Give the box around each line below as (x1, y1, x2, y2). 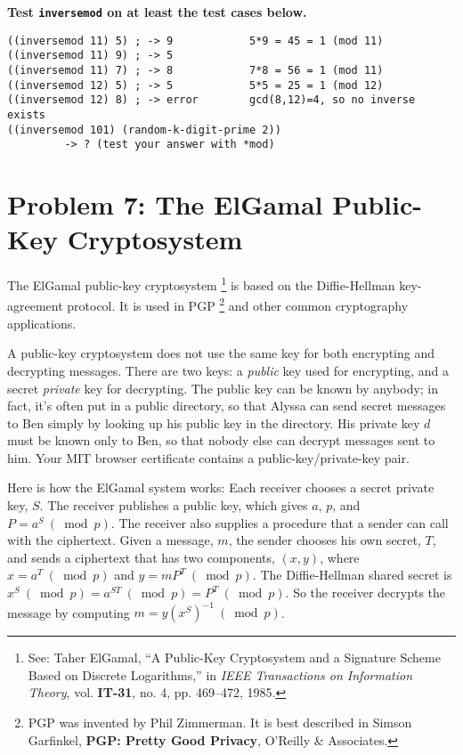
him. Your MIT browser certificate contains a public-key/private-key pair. (7, 448, 410, 467)
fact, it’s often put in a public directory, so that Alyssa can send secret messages (7, 396, 446, 415)
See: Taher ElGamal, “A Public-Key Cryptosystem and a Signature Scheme (28, 648, 441, 667)
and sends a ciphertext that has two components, (7, 548, 275, 566)
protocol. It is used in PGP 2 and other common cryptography (67, 294, 409, 315)
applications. (7, 313, 77, 332)
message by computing (7, 603, 130, 621)
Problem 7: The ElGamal (7, 186, 323, 223)
